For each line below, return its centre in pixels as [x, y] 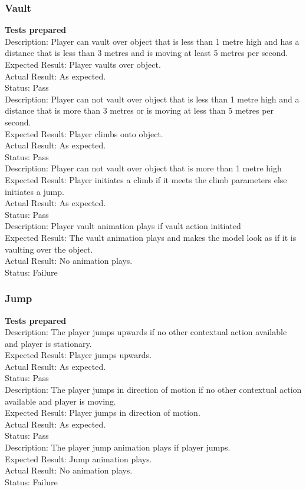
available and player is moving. [60, 401]
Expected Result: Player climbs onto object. [84, 133]
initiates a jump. [34, 191]
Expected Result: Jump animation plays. [78, 458]
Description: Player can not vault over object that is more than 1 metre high [143, 168]
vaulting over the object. [49, 249]
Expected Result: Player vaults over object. [83, 64]
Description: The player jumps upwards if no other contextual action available [146, 332]
